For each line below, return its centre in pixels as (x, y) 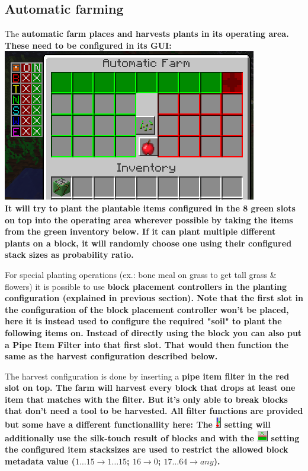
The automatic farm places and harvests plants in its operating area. (147, 34)
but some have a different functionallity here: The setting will (138, 424)
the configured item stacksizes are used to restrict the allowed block (147, 449)
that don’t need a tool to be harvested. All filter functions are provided (154, 411)
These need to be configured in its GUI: (88, 45)
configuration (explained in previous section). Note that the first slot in (154, 298)
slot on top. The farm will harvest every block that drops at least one (150, 388)
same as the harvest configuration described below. (111, 356)
